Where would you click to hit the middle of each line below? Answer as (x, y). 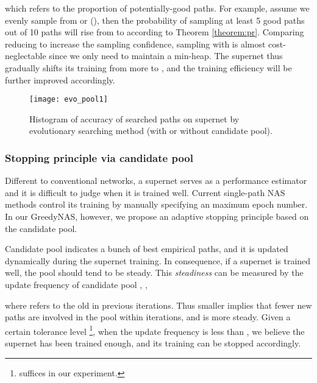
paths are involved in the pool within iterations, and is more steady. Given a (148, 317)
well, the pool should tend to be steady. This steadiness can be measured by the (154, 272)
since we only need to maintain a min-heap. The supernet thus (166, 56)
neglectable (26, 56)
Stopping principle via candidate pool (99, 157)
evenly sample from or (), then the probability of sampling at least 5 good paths (155, 20)
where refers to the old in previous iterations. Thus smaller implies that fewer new (158, 305)
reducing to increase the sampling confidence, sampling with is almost (135, 44)
